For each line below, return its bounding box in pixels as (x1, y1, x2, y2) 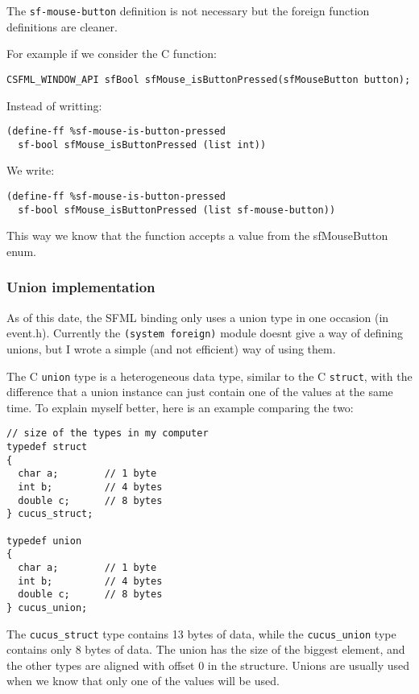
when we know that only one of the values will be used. (6, 672, 280, 689)
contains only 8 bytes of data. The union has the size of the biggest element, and (6, 641, 405, 658)
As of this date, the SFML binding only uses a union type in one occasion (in (6, 308, 389, 325)
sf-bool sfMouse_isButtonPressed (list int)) (18, 138, 267, 151)
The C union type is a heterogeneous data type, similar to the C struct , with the (6, 367, 413, 384)
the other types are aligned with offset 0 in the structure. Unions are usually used (6, 656, 409, 673)
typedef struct (6, 441, 88, 453)
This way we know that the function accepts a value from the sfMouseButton (6, 227, 388, 244)
